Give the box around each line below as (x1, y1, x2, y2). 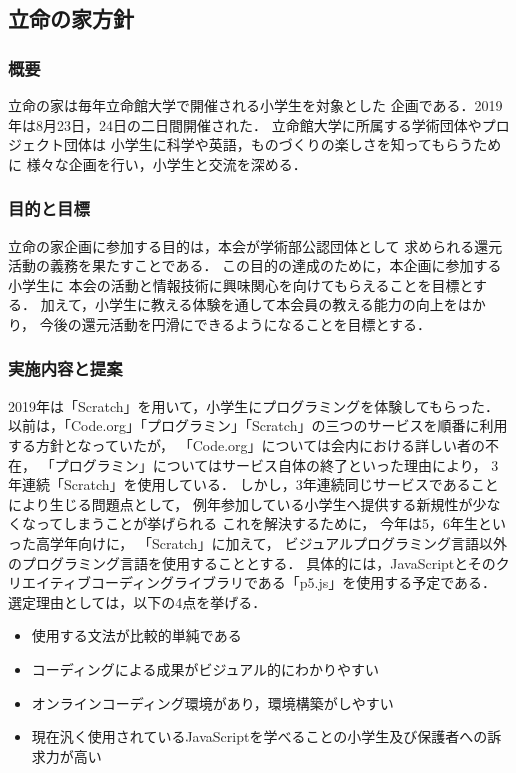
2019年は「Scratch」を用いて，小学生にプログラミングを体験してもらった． (8, 395, 500, 416)
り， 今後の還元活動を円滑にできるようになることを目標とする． (8, 313, 431, 334)
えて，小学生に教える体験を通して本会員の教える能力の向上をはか (54, 294, 486, 315)
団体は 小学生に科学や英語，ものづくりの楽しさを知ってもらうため (63, 134, 502, 155)
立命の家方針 (8, 3, 134, 34)
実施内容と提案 (8, 356, 123, 381)
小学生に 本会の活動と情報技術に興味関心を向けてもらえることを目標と (8, 274, 474, 295)
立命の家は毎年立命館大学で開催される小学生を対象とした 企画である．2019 (8, 95, 503, 115)
